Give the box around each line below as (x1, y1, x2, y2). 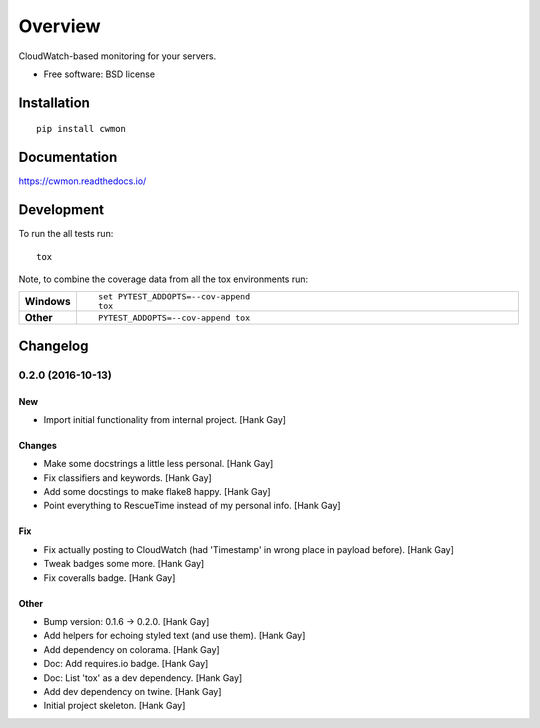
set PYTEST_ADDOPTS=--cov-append (98, 291, 250, 302)
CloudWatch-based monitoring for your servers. (18, 50, 217, 62)
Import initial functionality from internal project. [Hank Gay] (43, 413, 287, 425)
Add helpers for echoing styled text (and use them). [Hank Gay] (43, 630, 306, 642)
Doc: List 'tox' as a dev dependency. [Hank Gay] (43, 671, 243, 684)
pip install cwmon (36, 123, 127, 135)
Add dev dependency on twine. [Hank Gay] (43, 685, 222, 697)
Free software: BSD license (43, 68, 155, 80)
